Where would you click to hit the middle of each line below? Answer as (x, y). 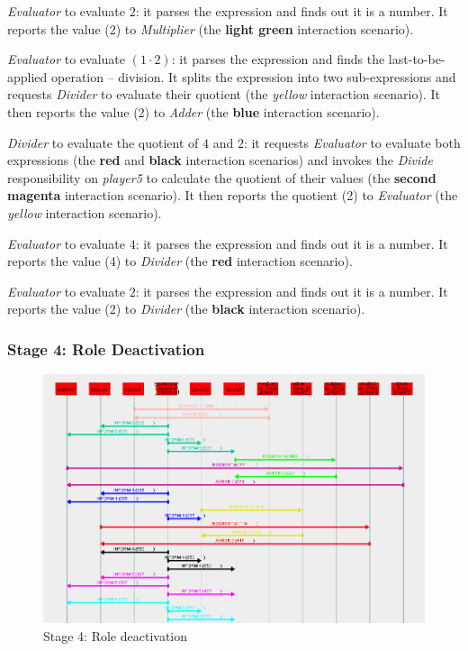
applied (27, 76)
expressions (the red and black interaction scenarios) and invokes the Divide (220, 160)
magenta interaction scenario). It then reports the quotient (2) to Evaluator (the (233, 195)
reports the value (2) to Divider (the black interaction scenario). (186, 309)
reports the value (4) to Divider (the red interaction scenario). (180, 261)
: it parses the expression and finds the (278, 59)
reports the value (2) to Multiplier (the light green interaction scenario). (211, 28)
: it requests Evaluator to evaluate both (352, 142)
